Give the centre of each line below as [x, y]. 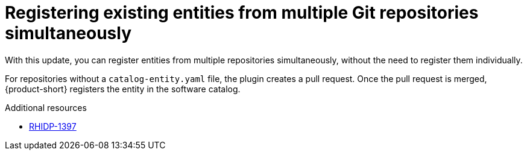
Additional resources [46, 107]
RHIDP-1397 [53, 126]
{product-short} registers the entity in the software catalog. [123, 89]
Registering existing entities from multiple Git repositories [242, 13]
